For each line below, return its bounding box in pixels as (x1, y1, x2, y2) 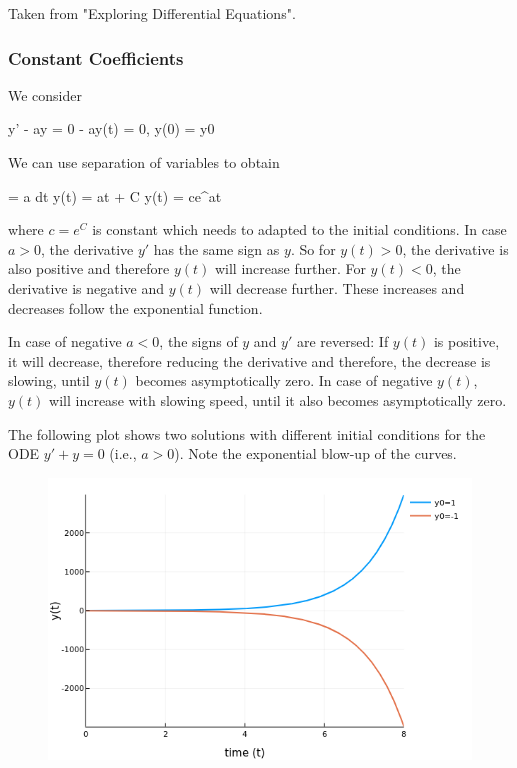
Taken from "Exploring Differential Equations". (8, 3, 296, 23)
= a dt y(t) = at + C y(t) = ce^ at (8, 185, 222, 206)
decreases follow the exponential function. (8, 297, 263, 318)
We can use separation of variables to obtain (8, 152, 280, 172)
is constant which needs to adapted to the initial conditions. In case (92, 219, 507, 240)
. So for (290, 238, 336, 259)
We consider (8, 84, 83, 105)
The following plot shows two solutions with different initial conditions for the (8, 423, 486, 444)
